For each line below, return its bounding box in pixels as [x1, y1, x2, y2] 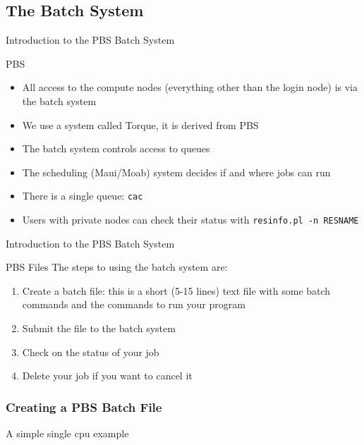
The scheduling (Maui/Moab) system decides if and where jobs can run [22, 164, 331, 179]
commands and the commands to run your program [22, 297, 245, 312]
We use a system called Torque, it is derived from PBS [22, 117, 259, 132]
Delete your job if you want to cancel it [22, 368, 193, 383]
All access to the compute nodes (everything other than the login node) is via [22, 80, 358, 95]
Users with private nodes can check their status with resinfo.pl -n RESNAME [22, 212, 359, 227]
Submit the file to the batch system [22, 321, 176, 336]
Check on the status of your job [22, 344, 159, 359]
